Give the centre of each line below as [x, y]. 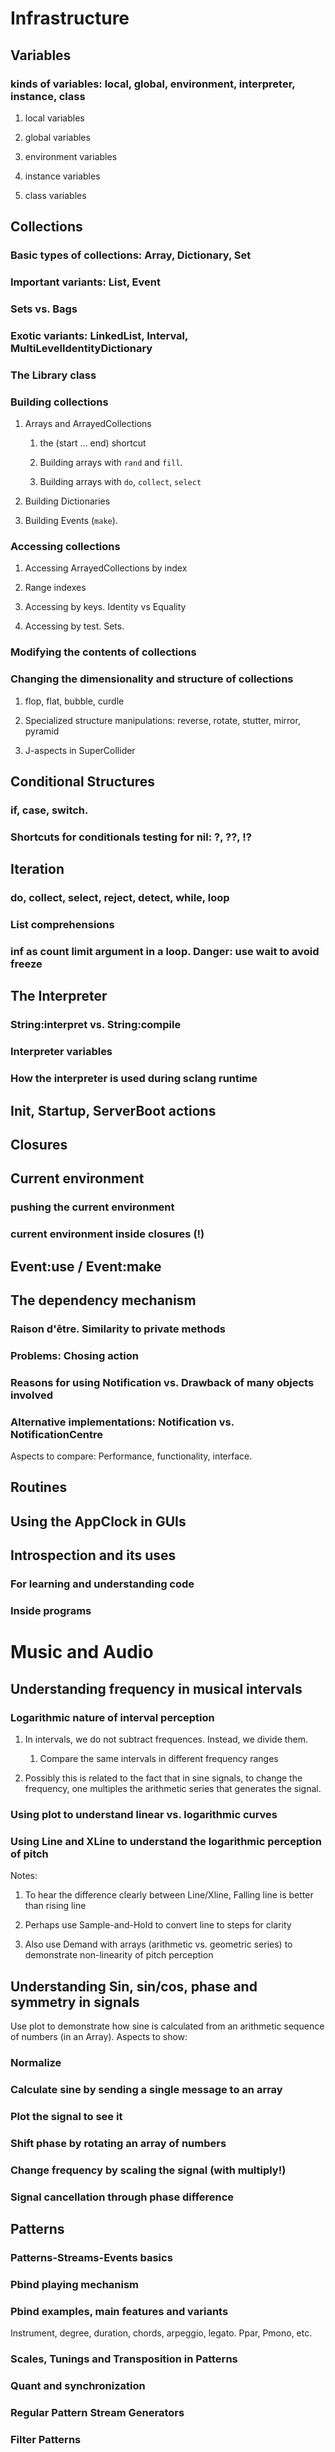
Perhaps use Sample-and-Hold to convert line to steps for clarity [158, 1925]
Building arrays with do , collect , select [120, 482]
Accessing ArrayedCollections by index [106, 568]
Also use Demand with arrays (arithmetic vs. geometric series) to [158, 1944]
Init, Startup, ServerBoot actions [113, 1110]
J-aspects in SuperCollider [80, 750]
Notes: [24, 1876]
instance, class [48, 96]
